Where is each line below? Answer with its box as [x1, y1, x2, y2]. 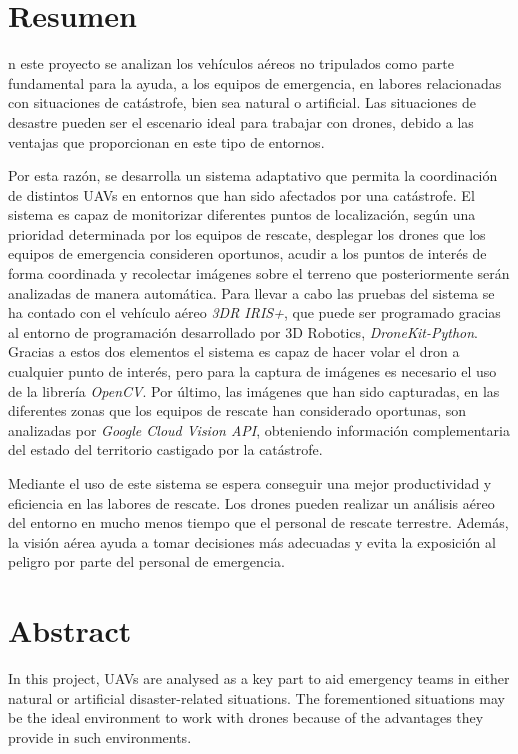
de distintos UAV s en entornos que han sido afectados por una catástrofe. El [8, 184, 475, 205]
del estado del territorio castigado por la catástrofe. [8, 439, 323, 460]
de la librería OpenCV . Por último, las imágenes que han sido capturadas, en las [8, 380, 500, 401]
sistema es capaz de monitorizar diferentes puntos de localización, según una [8, 204, 476, 225]
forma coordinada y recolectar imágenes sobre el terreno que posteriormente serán [8, 263, 510, 284]
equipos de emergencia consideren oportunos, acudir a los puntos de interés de [8, 243, 487, 264]
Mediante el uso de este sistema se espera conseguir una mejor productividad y [8, 473, 492, 493]
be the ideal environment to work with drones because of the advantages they [8, 707, 484, 728]
